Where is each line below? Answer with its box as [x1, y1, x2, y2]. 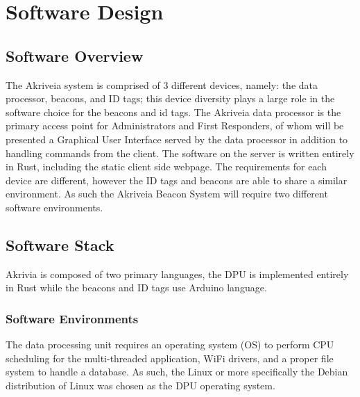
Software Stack [6, 234, 114, 255]
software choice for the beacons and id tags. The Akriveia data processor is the [6, 104, 341, 119]
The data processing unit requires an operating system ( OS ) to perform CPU [6, 337, 334, 352]
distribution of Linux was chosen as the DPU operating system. [6, 378, 275, 392]
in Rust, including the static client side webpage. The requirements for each [6, 159, 327, 174]
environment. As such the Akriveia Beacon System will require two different [6, 186, 328, 201]
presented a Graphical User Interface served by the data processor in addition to [6, 131, 348, 146]
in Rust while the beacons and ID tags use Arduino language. [6, 280, 267, 295]
